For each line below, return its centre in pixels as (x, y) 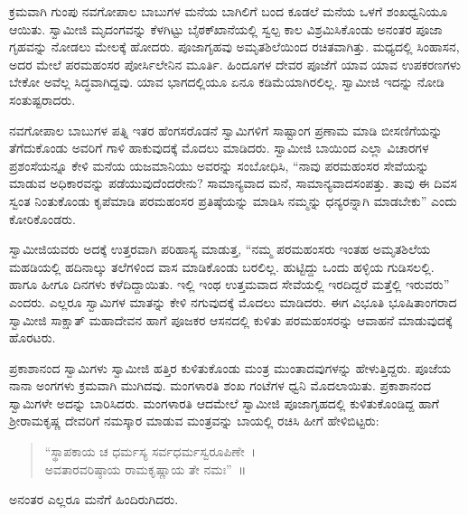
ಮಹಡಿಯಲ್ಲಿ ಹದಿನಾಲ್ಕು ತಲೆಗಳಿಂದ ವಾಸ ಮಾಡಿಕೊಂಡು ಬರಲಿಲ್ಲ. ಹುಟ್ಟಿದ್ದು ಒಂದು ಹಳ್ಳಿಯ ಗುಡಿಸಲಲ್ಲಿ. (222, 266)
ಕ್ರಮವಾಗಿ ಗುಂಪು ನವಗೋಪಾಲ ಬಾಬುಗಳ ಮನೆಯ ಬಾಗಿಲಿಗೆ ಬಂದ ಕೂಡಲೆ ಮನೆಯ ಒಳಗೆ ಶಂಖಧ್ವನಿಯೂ (229, 11)
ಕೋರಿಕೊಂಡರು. (42, 218)
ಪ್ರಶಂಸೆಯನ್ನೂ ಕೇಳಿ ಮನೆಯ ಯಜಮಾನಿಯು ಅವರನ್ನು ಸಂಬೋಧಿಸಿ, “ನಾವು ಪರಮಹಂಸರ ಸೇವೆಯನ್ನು (219, 165)
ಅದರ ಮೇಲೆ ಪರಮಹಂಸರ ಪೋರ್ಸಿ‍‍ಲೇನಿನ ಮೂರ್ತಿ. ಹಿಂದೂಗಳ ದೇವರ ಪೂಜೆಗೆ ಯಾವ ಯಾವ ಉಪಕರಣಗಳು (235, 64)
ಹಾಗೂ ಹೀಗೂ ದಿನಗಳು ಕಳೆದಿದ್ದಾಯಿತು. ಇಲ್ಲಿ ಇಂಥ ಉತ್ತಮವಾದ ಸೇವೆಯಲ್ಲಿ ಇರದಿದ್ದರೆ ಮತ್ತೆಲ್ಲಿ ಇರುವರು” (229, 284)
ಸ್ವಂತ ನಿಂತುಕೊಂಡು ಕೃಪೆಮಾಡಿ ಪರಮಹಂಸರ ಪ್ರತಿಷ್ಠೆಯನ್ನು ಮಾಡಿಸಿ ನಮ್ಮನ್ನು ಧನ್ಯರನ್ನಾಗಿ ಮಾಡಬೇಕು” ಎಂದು (233, 200)
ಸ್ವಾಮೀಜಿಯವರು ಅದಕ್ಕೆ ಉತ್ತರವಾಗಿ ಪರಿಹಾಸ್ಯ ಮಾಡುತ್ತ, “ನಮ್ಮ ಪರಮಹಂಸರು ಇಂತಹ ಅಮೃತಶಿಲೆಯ (220, 249)
